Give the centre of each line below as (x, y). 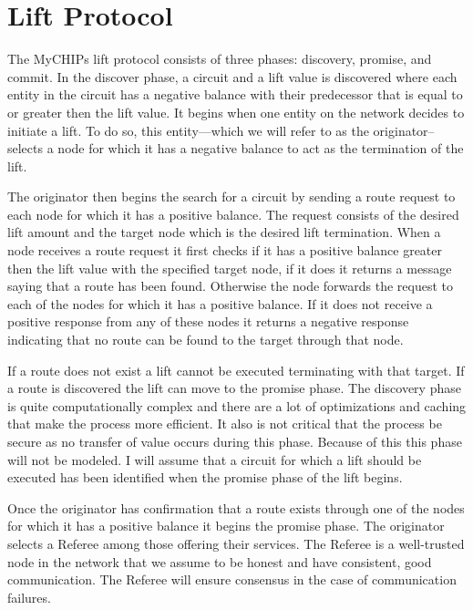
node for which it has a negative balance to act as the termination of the (261, 148)
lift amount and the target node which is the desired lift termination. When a (224, 232)
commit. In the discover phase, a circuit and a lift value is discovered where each (232, 76)
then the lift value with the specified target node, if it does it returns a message (230, 268)
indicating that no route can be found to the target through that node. (206, 340)
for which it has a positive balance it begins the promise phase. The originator (226, 526)
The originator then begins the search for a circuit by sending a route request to (231, 196)
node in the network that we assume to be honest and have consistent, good (220, 561)
